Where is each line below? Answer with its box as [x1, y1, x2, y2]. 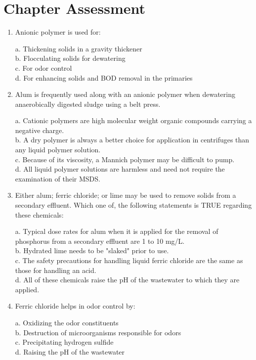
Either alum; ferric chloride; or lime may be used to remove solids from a [15, 190, 236, 200]
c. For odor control [15, 62, 72, 73]
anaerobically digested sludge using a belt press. [15, 98, 161, 109]
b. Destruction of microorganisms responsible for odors [15, 327, 181, 337]
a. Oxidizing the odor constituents [15, 317, 119, 327]
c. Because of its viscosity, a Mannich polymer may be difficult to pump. [15, 154, 235, 164]
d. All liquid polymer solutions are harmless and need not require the [15, 164, 225, 174]
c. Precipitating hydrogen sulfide [15, 337, 114, 347]
